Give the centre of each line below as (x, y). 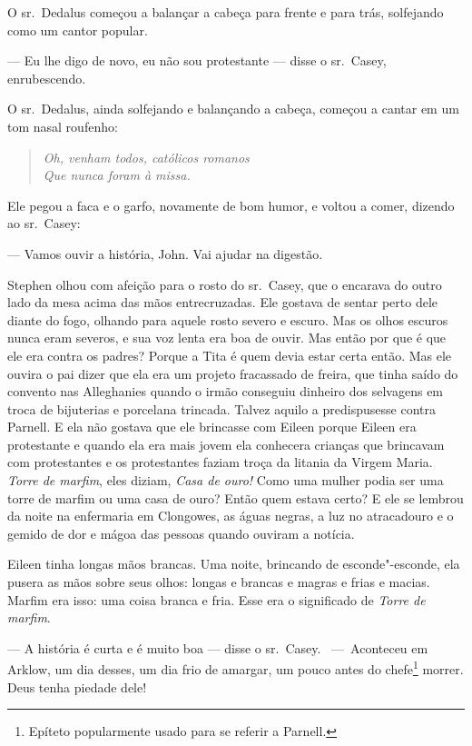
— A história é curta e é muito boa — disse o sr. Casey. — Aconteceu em (218, 647)
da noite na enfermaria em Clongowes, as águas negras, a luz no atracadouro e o (231, 516)
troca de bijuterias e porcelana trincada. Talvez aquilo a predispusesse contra (221, 408)
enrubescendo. (47, 78)
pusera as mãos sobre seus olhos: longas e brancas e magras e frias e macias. (219, 582)
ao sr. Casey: (44, 223)
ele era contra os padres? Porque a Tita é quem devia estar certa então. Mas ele (230, 355)
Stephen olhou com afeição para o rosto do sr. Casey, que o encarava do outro (225, 284)
